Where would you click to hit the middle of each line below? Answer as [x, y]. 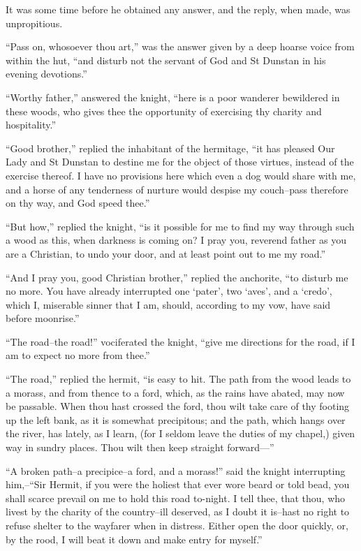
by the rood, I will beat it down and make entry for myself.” [134, 539]
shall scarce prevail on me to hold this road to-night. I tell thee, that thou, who [176, 498]
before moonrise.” [43, 318]
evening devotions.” [46, 74]
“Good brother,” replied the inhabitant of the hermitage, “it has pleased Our [170, 148]
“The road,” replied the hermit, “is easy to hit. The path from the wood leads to [178, 379]
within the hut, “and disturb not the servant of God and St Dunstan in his [166, 60]
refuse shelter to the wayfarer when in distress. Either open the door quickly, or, [177, 525]
